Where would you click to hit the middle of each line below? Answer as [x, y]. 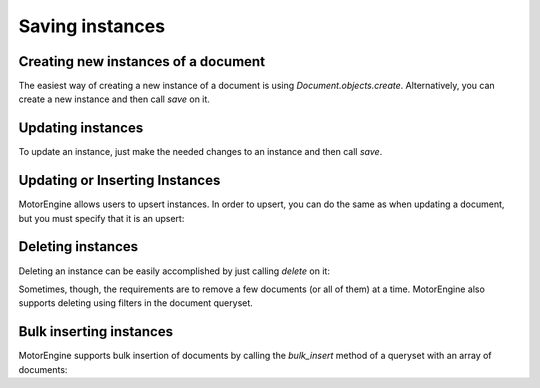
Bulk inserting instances [96, 331]
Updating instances [81, 128]
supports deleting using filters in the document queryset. [136, 303]
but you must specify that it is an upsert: [101, 218]
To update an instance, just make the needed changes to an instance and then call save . [200, 152]
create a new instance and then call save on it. [114, 99]
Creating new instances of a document [141, 61]
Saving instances [91, 26]
